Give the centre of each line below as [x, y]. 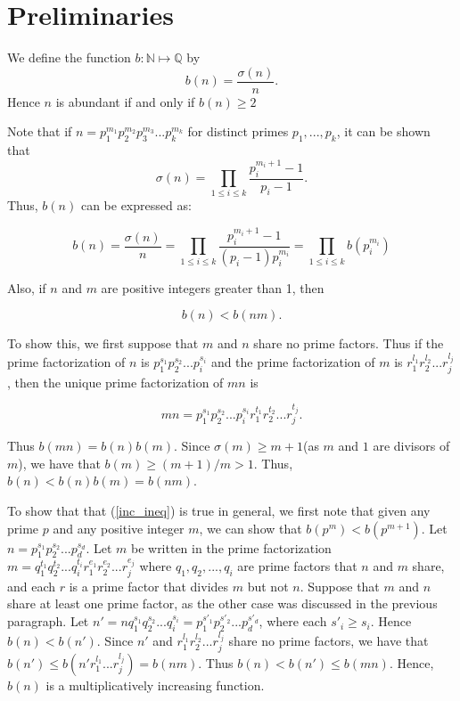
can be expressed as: [136, 205]
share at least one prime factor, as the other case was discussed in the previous [222, 603]
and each [32, 586]
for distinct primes [238, 131]
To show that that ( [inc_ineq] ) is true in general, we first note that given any [219, 511]
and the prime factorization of [293, 362]
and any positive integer [119, 528]
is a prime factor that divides [149, 586]
